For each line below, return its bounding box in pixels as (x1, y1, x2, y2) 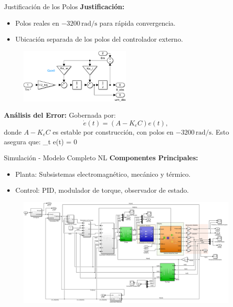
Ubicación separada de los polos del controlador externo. (15, 34, 183, 44)
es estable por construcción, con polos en (52, 126, 174, 137)
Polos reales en (15, 17, 59, 28)
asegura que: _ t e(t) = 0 (4, 136, 78, 146)
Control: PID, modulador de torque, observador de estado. (15, 185, 189, 195)
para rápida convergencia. (99, 17, 176, 28)
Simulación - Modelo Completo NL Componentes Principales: (4, 153, 198, 163)
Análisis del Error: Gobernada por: (4, 110, 116, 120)
